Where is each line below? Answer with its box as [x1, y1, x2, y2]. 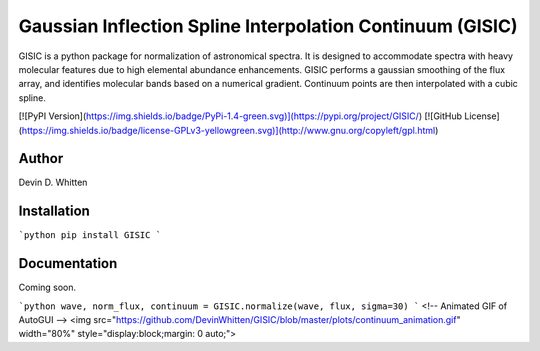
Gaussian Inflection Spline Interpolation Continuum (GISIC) [18, 15, 518, 37]
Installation [18, 203, 90, 220]
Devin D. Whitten [18, 176, 88, 189]
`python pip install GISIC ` [18, 230, 162, 241]
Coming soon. [18, 281, 77, 294]
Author [18, 150, 64, 167]
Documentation [18, 255, 118, 272]
